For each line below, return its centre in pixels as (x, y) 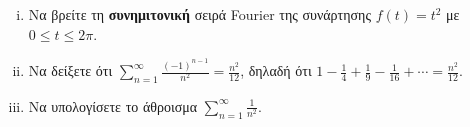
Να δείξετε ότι (70, 70)
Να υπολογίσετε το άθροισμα (113, 105)
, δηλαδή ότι (276, 70)
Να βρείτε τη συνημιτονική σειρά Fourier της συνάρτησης (199, 14)
